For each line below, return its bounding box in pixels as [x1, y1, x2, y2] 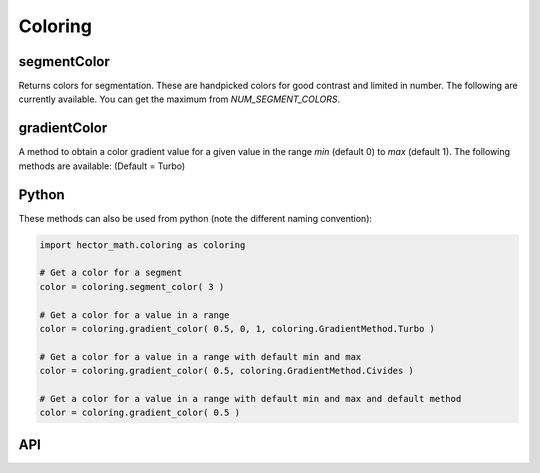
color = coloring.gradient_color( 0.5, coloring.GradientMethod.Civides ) [39, 365, 415, 377]
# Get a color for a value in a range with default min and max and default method [39, 393, 462, 404]
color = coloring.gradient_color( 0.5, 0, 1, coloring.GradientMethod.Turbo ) [39, 323, 435, 334]
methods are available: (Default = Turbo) [18, 160, 186, 172]
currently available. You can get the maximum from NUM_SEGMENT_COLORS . [18, 93, 341, 105]
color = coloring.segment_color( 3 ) [39, 281, 225, 292]
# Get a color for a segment [39, 267, 183, 279]
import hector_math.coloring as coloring [39, 239, 246, 250]
